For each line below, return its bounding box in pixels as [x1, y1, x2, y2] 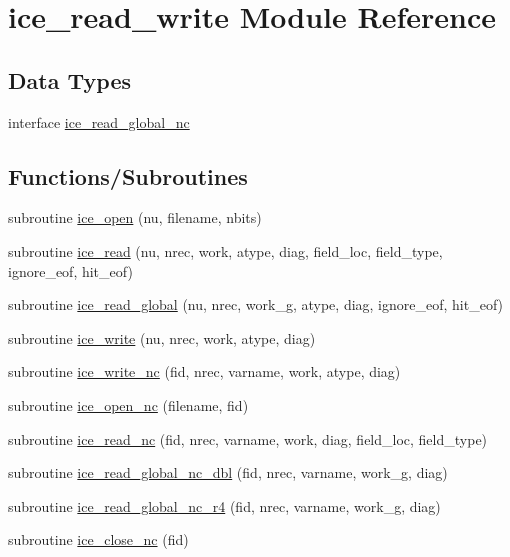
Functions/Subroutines [8, 160, 248, 191]
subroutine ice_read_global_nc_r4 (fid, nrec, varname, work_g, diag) [8, 495, 441, 516]
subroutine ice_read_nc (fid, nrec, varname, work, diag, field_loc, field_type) [8, 428, 488, 449]
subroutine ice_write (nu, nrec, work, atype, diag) [8, 327, 316, 348]
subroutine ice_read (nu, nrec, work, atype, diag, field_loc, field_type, [8, 240, 443, 261]
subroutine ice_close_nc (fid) [8, 529, 189, 550]
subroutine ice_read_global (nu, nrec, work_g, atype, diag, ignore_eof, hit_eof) [8, 294, 504, 315]
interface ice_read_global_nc [8, 111, 190, 132]
